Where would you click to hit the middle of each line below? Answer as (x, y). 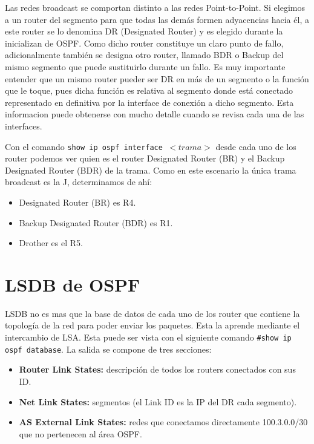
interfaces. (24, 126)
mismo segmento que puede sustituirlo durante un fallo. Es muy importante (145, 66)
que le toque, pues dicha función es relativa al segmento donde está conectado (149, 90)
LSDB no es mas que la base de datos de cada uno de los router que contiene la (152, 313)
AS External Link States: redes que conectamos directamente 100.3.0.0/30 (163, 422)
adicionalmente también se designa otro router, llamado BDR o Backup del (144, 55)
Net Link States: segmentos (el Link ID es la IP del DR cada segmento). (158, 401)
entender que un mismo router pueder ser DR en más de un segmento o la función (157, 78)
